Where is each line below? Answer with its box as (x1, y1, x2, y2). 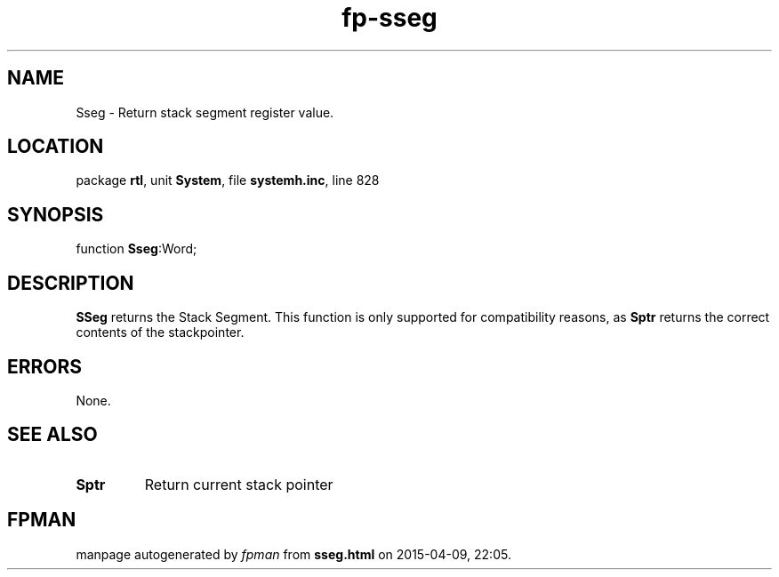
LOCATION (7, 135, 104, 158)
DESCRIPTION (7, 271, 134, 294)
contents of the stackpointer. (76, 325, 245, 341)
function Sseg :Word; (76, 241, 197, 257)
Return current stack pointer (144, 475, 333, 493)
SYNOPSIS (7, 203, 104, 226)
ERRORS (7, 355, 83, 378)
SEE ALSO (7, 423, 98, 446)
